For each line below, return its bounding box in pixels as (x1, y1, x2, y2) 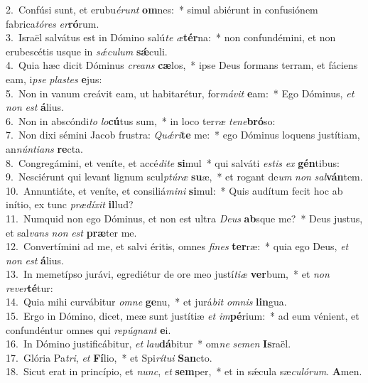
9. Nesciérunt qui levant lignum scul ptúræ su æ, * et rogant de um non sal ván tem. (6, 169, 363, 184)
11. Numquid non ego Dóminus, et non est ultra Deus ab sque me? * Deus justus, (6, 210, 363, 225)
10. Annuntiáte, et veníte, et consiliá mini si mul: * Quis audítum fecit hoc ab (6, 183, 343, 198)
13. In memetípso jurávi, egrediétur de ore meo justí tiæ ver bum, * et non (6, 266, 330, 281)
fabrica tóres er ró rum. (6, 16, 99, 31)
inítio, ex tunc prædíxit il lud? (6, 197, 134, 212)
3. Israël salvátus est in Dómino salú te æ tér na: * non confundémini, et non (6, 30, 336, 45)
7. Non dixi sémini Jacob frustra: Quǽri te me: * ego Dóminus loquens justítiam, (6, 127, 360, 142)
